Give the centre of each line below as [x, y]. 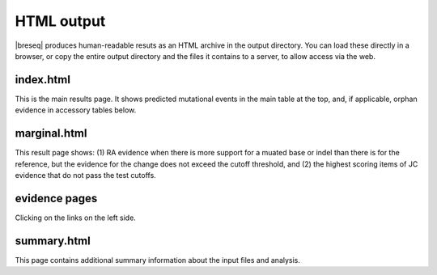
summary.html [53, 241]
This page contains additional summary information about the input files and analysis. [158, 260]
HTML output [60, 21]
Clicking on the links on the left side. [76, 218]
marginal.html [51, 133]
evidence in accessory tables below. [76, 110]
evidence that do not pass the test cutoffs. [86, 175]
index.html [42, 80]
